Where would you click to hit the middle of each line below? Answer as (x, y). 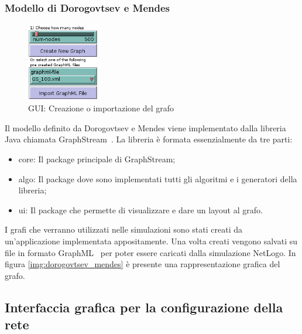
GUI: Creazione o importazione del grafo (101, 108)
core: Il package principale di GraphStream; (97, 159)
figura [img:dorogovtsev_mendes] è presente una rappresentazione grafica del (143, 264)
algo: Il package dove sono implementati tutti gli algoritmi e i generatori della (158, 178)
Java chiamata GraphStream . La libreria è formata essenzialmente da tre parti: (149, 139)
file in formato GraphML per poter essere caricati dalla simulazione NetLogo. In (150, 252)
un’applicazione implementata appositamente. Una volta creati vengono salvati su (151, 241)
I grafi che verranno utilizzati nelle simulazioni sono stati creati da (123, 229)
